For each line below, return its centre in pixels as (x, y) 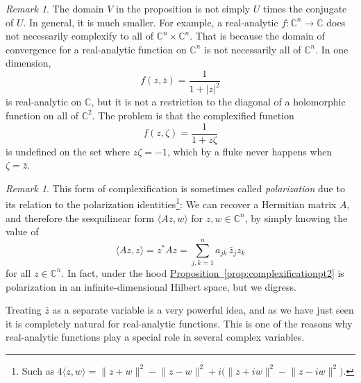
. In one (332, 49)
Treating (24, 310)
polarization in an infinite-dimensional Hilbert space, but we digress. (151, 286)
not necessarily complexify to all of (79, 36)
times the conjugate (305, 8)
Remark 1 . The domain (55, 8)
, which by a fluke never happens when (250, 151)
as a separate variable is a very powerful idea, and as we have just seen (203, 310)
